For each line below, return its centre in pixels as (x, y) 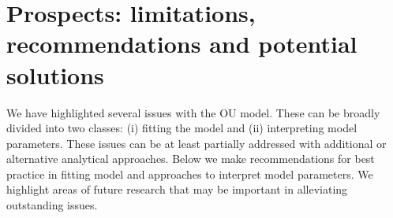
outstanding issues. (52, 205)
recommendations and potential (182, 44)
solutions (55, 74)
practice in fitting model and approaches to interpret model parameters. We (190, 174)
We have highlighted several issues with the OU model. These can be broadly (193, 112)
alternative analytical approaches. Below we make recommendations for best (191, 159)
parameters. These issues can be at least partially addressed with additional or (196, 143)
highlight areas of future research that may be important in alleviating (177, 189)
